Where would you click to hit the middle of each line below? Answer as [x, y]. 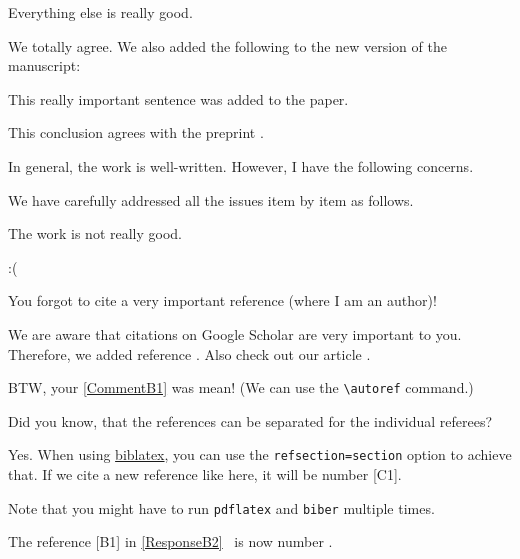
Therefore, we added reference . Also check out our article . [189, 353]
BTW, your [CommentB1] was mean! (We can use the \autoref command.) [241, 387]
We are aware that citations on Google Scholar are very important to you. [235, 333]
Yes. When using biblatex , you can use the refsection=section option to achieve [260, 454]
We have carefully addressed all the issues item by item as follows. [211, 199]
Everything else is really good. [100, 12]
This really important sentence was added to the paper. [178, 98]
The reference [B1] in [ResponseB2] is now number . [170, 541]
